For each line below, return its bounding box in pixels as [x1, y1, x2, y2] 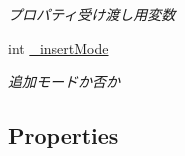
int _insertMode [8, 37, 109, 58]
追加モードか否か [8, 71, 120, 92]
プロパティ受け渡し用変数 [8, 4, 176, 24]
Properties [8, 120, 119, 151]
